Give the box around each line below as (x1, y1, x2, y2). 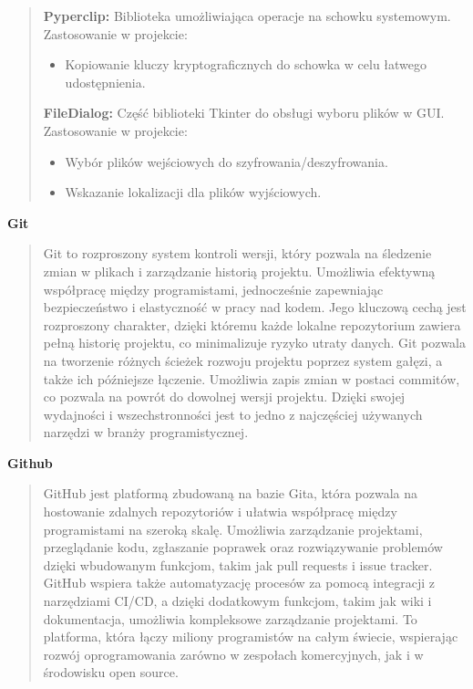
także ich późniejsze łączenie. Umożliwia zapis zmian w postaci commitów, (43, 369, 460, 388)
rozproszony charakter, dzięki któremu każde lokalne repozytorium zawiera (43, 315, 461, 334)
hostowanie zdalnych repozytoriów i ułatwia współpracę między (43, 502, 397, 521)
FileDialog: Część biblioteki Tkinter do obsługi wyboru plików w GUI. (43, 103, 445, 122)
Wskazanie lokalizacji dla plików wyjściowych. (65, 183, 322, 202)
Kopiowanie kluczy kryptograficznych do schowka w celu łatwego (65, 55, 427, 74)
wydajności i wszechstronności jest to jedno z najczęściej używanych (43, 404, 423, 423)
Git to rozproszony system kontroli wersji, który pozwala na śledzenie (43, 244, 432, 263)
